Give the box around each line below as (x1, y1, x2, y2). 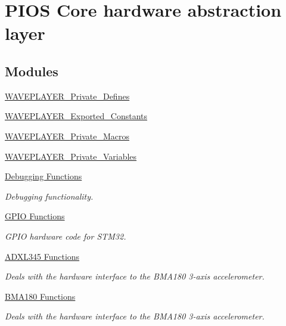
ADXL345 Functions (5, 250, 80, 262)
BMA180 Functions (5, 290, 76, 302)
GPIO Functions (5, 210, 65, 222)
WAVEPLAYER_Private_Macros (5, 129, 130, 142)
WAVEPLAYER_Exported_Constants (5, 110, 148, 122)
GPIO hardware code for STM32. (5, 229, 126, 242)
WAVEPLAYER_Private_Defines (5, 89, 130, 102)
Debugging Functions (5, 170, 82, 182)
